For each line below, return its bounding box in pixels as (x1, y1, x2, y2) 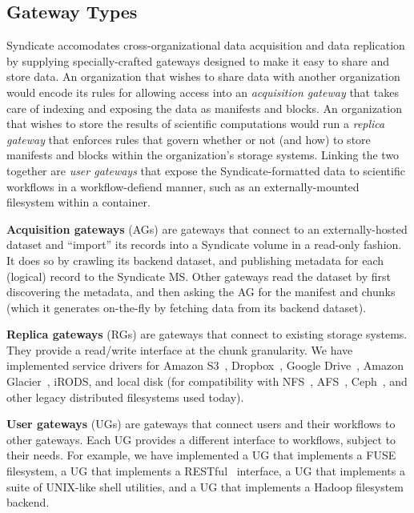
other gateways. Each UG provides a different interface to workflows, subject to (6, 431, 396, 447)
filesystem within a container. (6, 194, 151, 210)
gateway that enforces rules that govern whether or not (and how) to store (6, 130, 371, 147)
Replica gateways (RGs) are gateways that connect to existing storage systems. (6, 326, 408, 343)
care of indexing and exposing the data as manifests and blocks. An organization (6, 99, 402, 116)
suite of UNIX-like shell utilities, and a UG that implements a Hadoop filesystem (6, 478, 404, 495)
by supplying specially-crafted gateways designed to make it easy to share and (6, 52, 390, 69)
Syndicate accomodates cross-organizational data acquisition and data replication (6, 37, 405, 54)
